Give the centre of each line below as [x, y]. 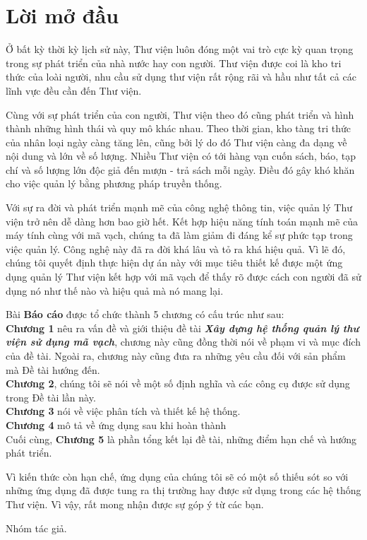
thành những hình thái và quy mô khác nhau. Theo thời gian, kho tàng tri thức [178, 128]
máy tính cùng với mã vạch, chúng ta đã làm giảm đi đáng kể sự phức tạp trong [179, 235]
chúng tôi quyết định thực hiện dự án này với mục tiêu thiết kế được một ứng [174, 263]
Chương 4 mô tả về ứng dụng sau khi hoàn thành [116, 424]
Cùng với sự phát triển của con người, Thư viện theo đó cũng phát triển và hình [180, 114]
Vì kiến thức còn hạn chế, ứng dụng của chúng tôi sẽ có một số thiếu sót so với [177, 476]
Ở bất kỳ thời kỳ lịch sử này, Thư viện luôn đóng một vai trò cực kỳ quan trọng [180, 49]
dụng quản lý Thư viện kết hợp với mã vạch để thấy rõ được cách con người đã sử [183, 277]
